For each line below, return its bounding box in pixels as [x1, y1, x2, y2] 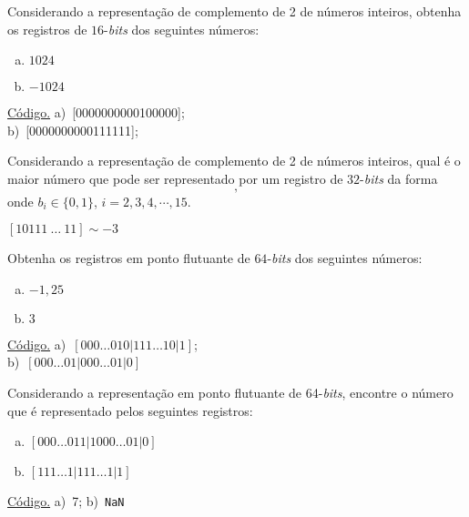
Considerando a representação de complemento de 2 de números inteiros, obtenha [7, 2, 462, 20]
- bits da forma [360, 168, 438, 188]
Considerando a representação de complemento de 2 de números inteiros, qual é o [7, 151, 461, 170]
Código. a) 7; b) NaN [7, 492, 125, 511]
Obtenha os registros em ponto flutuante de [7, 248, 250, 268]
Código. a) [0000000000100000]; [7, 103, 185, 122]
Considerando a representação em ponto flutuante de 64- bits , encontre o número [7, 382, 454, 401]
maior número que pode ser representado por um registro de [7, 168, 343, 188]
